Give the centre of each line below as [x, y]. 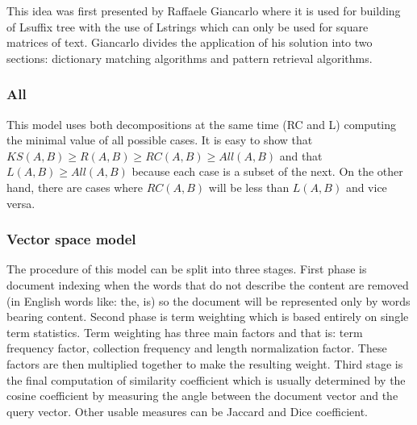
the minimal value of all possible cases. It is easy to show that [160, 140]
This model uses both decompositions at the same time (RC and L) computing [202, 124]
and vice [366, 187]
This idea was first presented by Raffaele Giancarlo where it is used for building [204, 10]
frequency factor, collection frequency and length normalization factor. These [197, 348]
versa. [21, 203]
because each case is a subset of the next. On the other [267, 171]
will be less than [249, 187]
